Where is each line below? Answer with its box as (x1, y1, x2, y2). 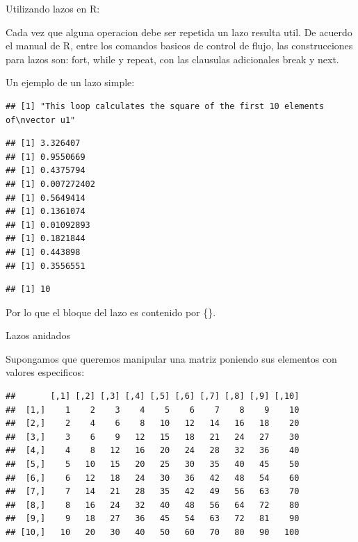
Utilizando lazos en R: (6, 1, 100, 15)
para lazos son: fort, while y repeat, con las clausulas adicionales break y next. (6, 51, 339, 66)
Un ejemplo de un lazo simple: (6, 75, 135, 90)
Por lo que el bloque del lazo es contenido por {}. (6, 304, 216, 319)
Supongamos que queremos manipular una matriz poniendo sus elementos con (6, 351, 337, 366)
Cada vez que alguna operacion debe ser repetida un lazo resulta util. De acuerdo (6, 24, 352, 39)
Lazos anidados (6, 328, 70, 343)
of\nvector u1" (6, 115, 76, 125)
